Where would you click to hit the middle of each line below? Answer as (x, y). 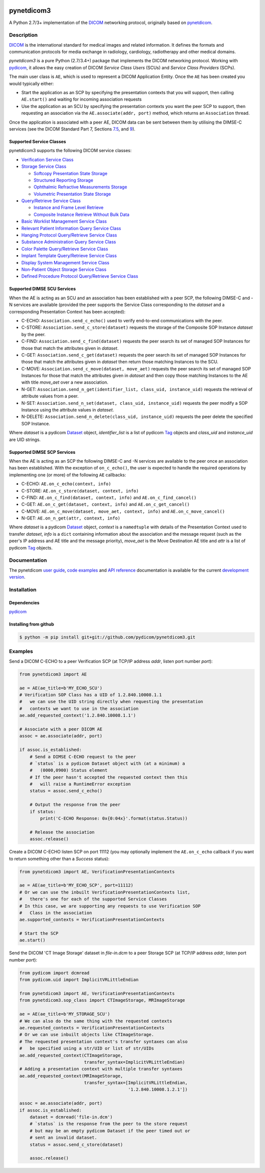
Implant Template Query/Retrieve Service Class (69, 256)
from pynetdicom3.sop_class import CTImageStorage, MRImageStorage (102, 1000)
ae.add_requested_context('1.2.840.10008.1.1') (78, 716)
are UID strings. (25, 440)
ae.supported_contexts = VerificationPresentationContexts (92, 920)
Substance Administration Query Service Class (69, 242)
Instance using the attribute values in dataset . (68, 410)
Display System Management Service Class (66, 262)
